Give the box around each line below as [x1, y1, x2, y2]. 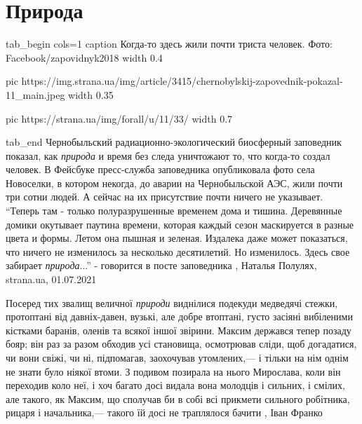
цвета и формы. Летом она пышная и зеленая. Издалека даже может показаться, [6, 231, 348, 245]
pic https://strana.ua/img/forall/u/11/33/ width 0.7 [6, 111, 233, 125]
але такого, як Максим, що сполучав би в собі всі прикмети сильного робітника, [6, 391, 350, 406]
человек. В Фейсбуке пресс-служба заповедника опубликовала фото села [6, 162, 315, 177]
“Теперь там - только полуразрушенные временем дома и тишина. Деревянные [6, 203, 342, 218]
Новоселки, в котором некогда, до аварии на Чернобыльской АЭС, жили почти [6, 175, 343, 190]
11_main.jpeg [6, 87, 65, 102]
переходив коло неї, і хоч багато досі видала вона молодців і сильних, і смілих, [6, 378, 345, 392]
